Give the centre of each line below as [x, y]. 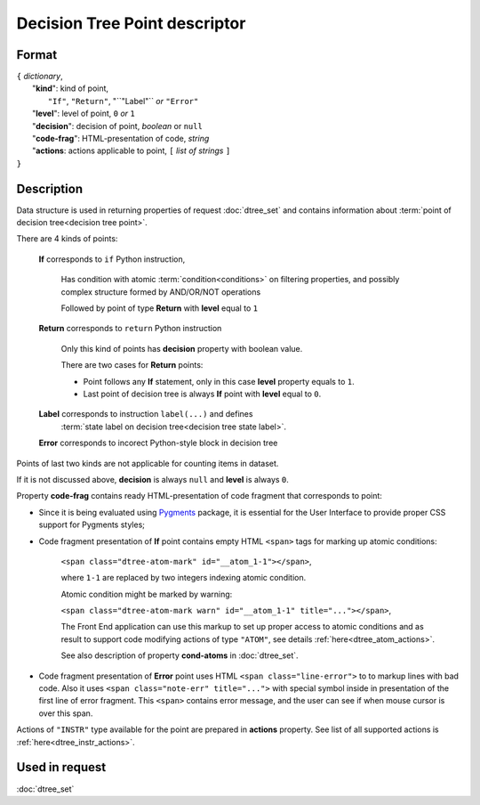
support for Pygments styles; [92, 524]
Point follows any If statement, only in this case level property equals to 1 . [219, 381]
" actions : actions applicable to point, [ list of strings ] [132, 150]
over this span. [66, 713]
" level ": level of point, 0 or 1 [84, 114]
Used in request [61, 767]
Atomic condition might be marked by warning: [147, 594]
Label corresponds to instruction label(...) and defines [146, 414]
